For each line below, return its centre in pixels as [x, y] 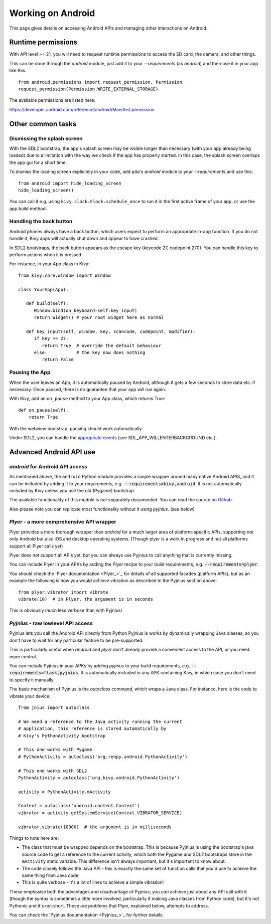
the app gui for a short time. [38, 162]
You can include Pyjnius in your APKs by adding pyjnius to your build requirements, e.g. [100, 666]
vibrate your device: [30, 696]
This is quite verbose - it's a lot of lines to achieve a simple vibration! [93, 882]
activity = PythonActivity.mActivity [65, 792]
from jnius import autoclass [54, 707]
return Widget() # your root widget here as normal [99, 318]
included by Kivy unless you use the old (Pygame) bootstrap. [72, 490]
